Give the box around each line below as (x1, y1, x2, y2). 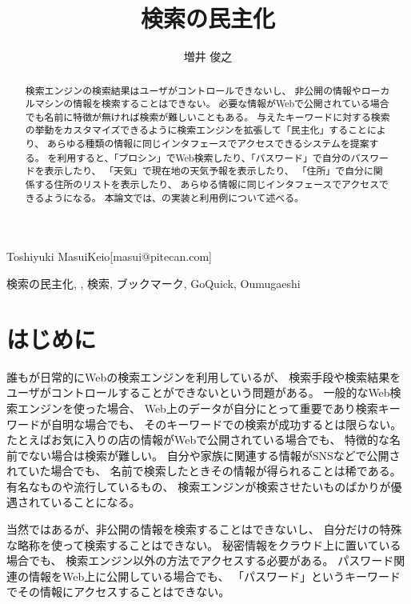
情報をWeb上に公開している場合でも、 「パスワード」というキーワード (28, 567, 401, 584)
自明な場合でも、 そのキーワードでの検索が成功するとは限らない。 (50, 415, 402, 432)
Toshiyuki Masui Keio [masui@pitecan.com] (6, 248, 212, 265)
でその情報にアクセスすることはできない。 (6, 583, 230, 600)
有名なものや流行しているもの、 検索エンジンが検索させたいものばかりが (6, 478, 391, 494)
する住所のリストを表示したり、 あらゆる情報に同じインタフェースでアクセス (34, 178, 380, 191)
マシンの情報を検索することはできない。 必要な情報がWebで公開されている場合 (34, 97, 389, 110)
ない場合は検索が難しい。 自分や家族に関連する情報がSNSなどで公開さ (28, 446, 401, 463)
